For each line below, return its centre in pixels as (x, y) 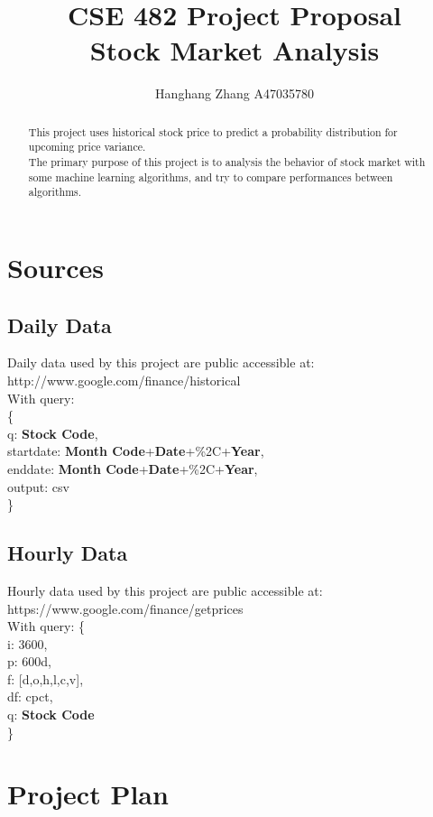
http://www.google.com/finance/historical (124, 380)
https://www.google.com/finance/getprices (125, 608)
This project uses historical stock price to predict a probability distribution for (213, 131)
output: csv (38, 486)
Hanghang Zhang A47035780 (235, 93)
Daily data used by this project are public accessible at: (161, 362)
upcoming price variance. (87, 147)
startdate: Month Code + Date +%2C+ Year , (136, 451)
